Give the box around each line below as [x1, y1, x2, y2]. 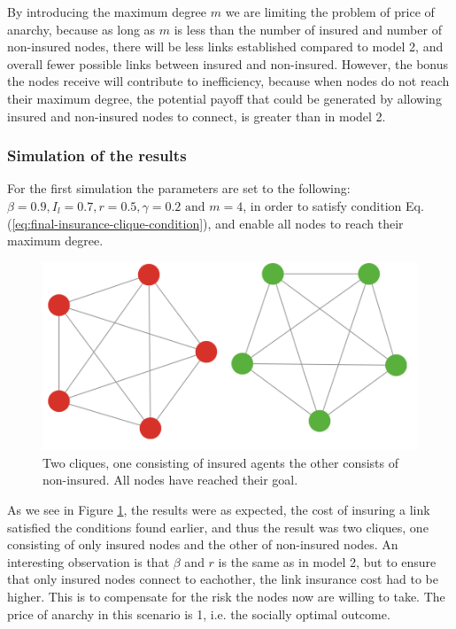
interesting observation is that [7, 552, 170, 571]
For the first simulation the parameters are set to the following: [7, 179, 351, 198]
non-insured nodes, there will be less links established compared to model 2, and [7, 37, 444, 56]
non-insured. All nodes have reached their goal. [43, 470, 298, 489]
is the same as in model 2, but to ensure [218, 552, 437, 571]
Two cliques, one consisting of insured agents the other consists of [43, 453, 398, 471]
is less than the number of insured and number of [174, 19, 442, 38]
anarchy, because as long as [7, 19, 156, 38]
